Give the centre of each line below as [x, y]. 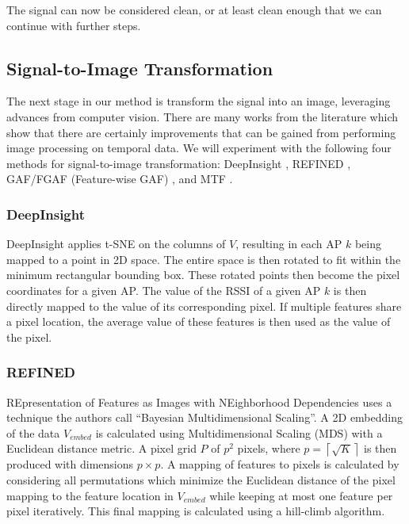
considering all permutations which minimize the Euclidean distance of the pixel [201, 479]
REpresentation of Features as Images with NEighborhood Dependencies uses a [199, 402]
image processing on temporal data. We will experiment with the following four [199, 148]
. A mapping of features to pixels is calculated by [280, 464]
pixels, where [269, 448]
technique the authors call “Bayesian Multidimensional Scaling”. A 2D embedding [205, 417]
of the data [33, 432]
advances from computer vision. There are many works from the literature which [203, 116]
